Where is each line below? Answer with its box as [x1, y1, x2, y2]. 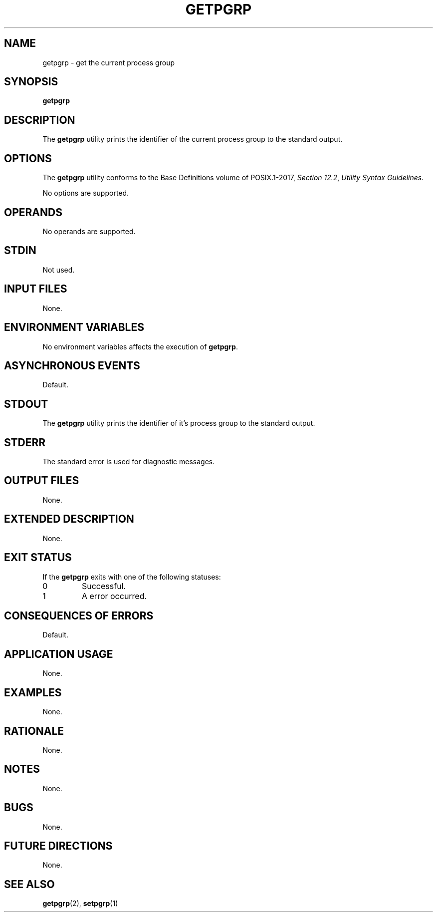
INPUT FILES [4, 283, 67, 296]
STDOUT [4, 397, 48, 410]
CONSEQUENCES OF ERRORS [4, 609, 154, 622]
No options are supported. [42, 189, 129, 198]
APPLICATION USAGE [4, 647, 113, 660]
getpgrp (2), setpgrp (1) [42, 899, 118, 908]
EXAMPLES [4, 686, 62, 699]
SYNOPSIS [4, 75, 58, 88]
